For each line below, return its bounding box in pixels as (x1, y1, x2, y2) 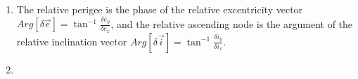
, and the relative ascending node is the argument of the (110, 16, 353, 31)
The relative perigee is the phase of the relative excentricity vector (16, 2, 303, 16)
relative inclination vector (16, 34, 127, 48)
